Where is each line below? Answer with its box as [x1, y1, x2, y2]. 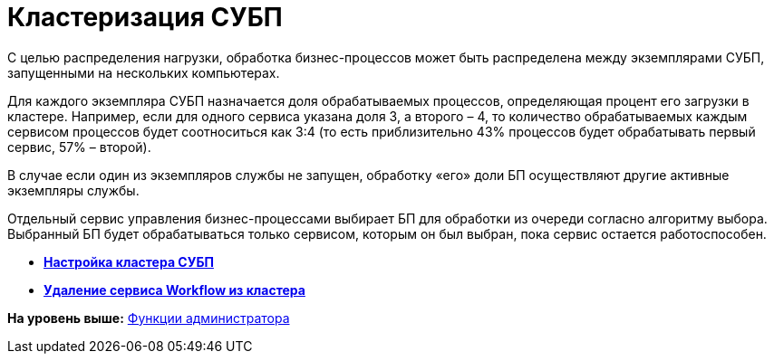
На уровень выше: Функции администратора [7, 309, 290, 326]
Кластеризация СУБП [7, 2, 283, 33]
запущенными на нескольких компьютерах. [7, 64, 280, 81]
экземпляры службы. [7, 182, 140, 198]
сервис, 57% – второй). [7, 138, 151, 155]
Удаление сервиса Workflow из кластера [44, 281, 305, 298]
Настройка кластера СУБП [44, 253, 214, 270]
